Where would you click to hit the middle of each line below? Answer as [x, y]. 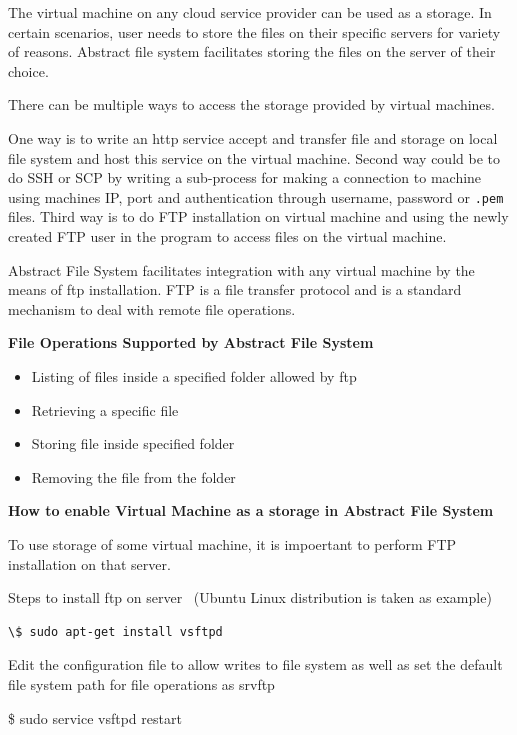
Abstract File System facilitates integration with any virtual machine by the [241, 269]
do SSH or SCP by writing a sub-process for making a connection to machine [245, 177]
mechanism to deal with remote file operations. [152, 308]
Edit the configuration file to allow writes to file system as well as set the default [255, 664]
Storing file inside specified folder [133, 443]
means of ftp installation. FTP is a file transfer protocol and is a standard [235, 289]
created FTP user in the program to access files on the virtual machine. [227, 236]
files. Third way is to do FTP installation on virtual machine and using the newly [258, 216]
